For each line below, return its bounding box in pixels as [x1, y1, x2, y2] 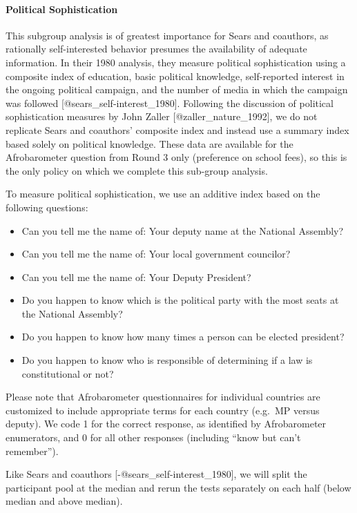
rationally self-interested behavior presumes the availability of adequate [6, 41, 307, 56]
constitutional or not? [21, 366, 114, 380]
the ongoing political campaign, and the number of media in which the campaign [6, 82, 348, 97]
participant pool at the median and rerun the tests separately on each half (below [6, 480, 351, 494]
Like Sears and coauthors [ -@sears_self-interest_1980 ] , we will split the [6, 467, 307, 481]
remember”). [6, 443, 59, 458]
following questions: [6, 200, 88, 214]
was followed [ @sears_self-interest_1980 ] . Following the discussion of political [6, 95, 334, 110]
